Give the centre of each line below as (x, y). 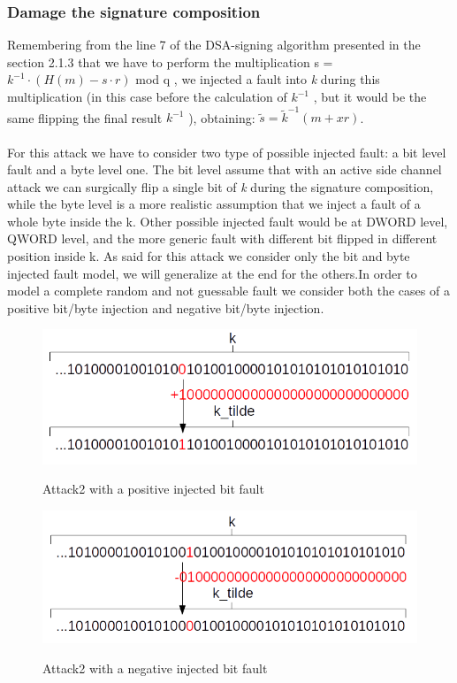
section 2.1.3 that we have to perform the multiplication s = (170, 61)
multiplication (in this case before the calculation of (147, 96)
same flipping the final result (85, 117)
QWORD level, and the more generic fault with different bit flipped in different (222, 238)
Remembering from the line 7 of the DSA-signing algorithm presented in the (214, 45)
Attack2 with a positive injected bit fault (153, 489)
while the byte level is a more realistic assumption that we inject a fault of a (214, 204)
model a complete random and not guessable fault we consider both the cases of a (228, 291)
